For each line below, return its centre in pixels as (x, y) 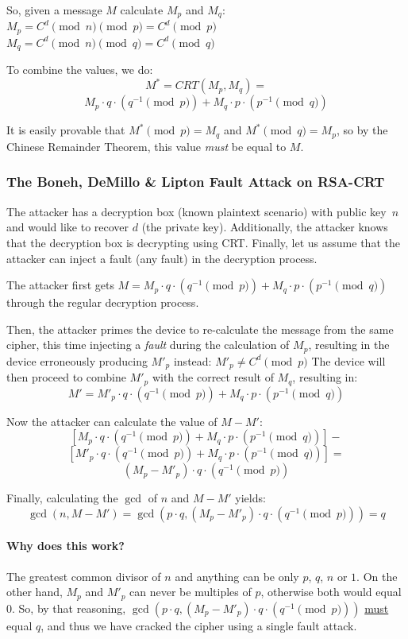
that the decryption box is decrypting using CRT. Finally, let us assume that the (203, 242)
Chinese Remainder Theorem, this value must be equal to (146, 146)
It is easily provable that (66, 130)
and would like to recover (68, 227)
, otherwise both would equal (331, 592)
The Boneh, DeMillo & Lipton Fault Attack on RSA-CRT (196, 182)
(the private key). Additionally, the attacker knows (265, 227)
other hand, (35, 592)
